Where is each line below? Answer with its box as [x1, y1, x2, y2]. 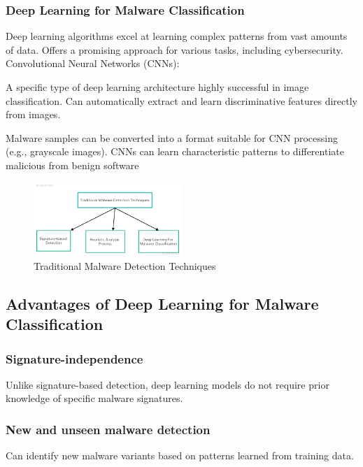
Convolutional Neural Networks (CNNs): [6, 56, 180, 71]
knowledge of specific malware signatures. [6, 391, 183, 405]
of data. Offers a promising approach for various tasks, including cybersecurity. [6, 42, 343, 57]
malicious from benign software [6, 157, 139, 172]
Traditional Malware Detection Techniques [34, 258, 216, 273]
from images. [6, 107, 61, 122]
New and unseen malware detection [6, 420, 211, 438]
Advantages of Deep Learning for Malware [6, 292, 319, 314]
